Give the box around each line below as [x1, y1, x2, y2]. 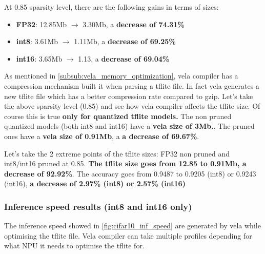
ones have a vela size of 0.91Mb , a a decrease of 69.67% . [4, 130, 199, 141]
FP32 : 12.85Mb [16, 18, 67, 29]
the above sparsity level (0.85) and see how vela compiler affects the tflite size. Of [4, 101, 260, 111]
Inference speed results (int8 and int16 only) [4, 200, 192, 212]
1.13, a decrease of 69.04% [78, 53, 170, 64]
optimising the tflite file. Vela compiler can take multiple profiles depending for [4, 230, 252, 241]
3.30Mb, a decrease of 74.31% [83, 18, 185, 29]
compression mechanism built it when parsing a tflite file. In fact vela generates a [4, 80, 259, 91]
